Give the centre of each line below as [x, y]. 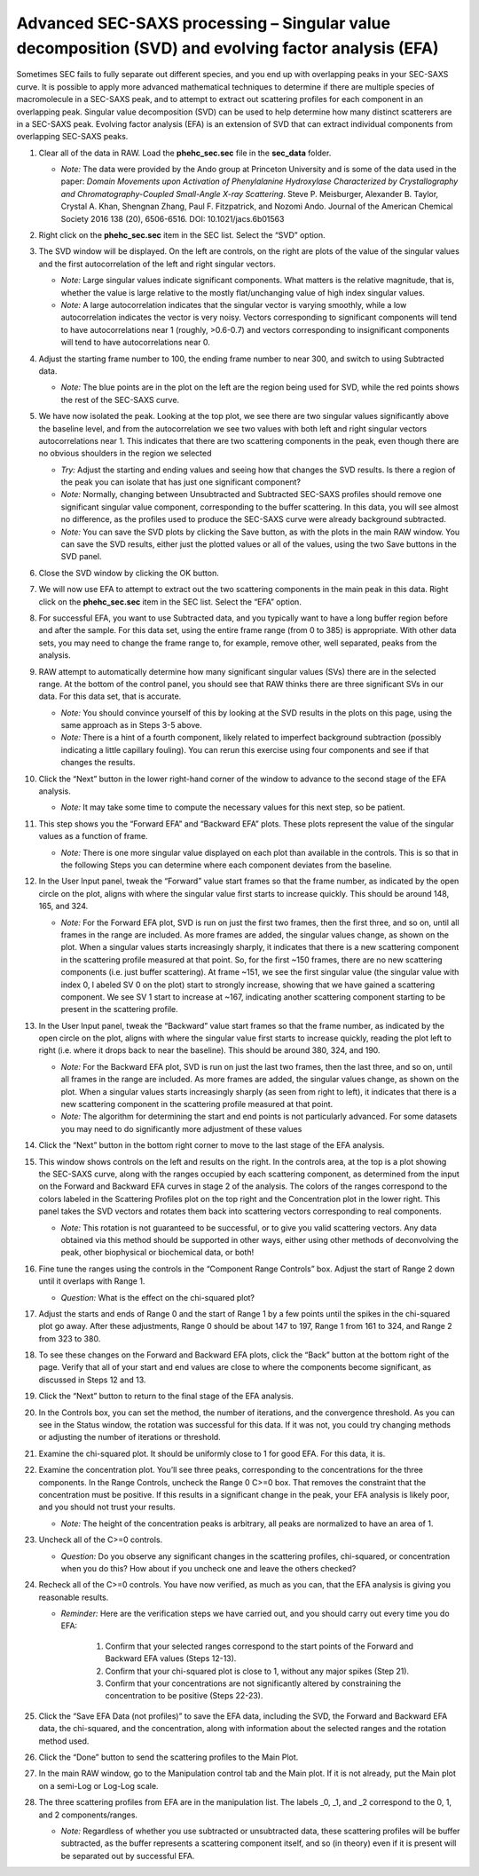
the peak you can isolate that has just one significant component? [181, 482]
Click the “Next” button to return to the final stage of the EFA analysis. [166, 1396]
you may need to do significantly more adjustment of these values [181, 1128]
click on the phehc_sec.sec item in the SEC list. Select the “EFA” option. [170, 602]
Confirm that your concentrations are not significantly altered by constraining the [253, 1683]
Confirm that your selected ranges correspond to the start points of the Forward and [259, 1646]
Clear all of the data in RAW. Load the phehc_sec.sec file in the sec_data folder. [185, 153]
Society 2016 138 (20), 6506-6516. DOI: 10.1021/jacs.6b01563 [173, 218]
